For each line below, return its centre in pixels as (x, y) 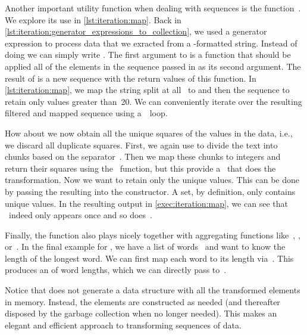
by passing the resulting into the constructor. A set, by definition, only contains (150, 191)
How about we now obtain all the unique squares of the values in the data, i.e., (149, 133)
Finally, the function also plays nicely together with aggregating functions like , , (153, 235)
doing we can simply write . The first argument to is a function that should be (148, 55)
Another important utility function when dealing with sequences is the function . (153, 8)
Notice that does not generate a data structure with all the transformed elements (153, 290)
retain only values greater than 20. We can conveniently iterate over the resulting (153, 101)
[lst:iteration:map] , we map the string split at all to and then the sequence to (147, 90)
